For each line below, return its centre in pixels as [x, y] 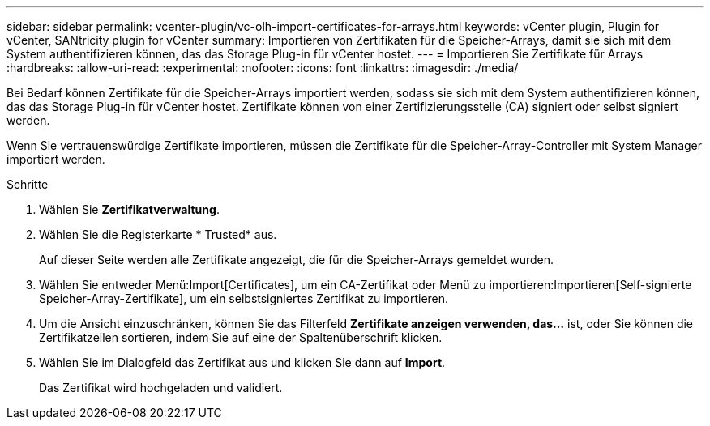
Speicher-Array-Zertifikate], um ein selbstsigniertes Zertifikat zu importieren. [244, 298]
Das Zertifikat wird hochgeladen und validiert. [161, 388]
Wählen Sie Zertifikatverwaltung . [129, 209]
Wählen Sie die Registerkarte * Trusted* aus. [158, 234]
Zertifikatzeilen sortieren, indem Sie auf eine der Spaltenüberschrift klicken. [241, 337]
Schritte [28, 184]
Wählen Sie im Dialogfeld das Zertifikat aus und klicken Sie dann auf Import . [242, 362]
